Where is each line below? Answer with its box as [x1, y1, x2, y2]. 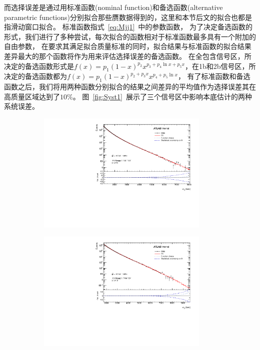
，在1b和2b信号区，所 [184, 60, 256, 71]
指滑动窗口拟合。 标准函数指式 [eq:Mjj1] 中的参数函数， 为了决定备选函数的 [4, 21, 253, 32]
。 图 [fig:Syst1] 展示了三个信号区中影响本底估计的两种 [72, 91, 252, 101]
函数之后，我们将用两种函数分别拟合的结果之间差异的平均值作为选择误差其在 [4, 81, 256, 92]
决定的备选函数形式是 [4, 60, 74, 71]
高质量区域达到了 [4, 91, 60, 101]
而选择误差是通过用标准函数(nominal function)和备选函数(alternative [4, 2, 223, 12]
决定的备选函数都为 [4, 71, 67, 81]
